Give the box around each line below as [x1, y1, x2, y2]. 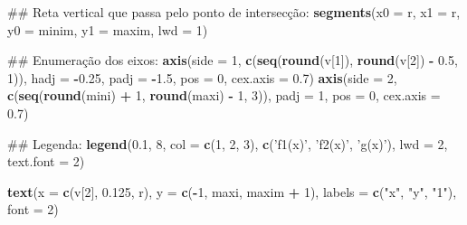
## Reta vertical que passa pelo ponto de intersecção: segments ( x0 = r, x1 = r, [7, 3, 461, 21]
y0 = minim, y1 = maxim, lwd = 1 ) [7, 20, 208, 39]
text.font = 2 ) [7, 152, 85, 171]
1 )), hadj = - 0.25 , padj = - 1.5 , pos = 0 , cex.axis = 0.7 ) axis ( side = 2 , [7, 68, 397, 87]
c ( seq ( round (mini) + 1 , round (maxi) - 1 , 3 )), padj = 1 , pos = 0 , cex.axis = [7, 86, 441, 105]
